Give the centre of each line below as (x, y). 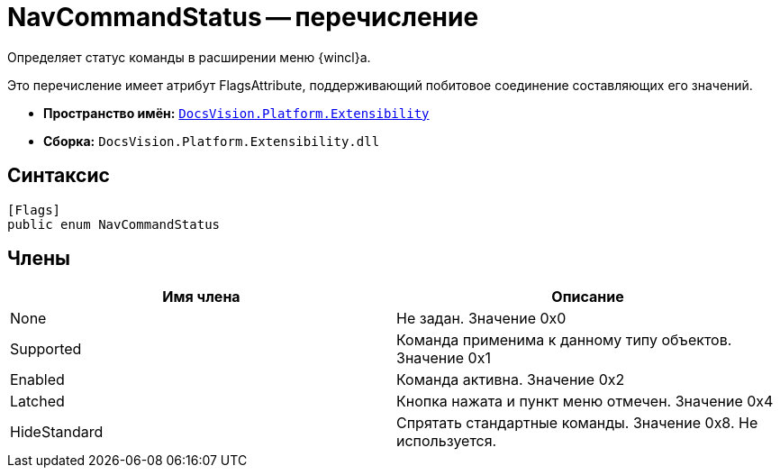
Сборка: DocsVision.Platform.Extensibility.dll (212, 141)
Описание (588, 297)
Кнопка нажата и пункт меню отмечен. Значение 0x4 (585, 402)
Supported (46, 349)
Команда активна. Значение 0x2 (511, 380)
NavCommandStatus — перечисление (243, 17)
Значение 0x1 (444, 358)
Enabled (37, 380)
